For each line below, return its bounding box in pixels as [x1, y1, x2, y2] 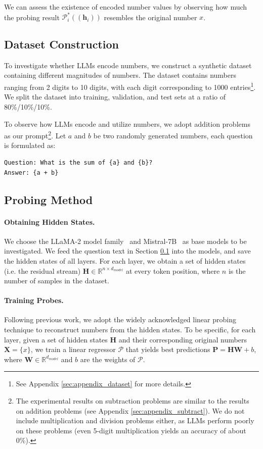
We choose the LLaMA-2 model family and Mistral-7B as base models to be [4, 235, 247, 246]
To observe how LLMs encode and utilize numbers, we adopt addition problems [4, 118, 250, 129]
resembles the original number [104, 12, 197, 22]
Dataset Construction [4, 36, 119, 52]
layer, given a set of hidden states [4, 334, 108, 344]
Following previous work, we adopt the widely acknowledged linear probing [4, 314, 236, 325]
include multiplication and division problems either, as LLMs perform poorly [16, 415, 254, 426]
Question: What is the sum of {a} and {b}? [4, 159, 153, 166]
